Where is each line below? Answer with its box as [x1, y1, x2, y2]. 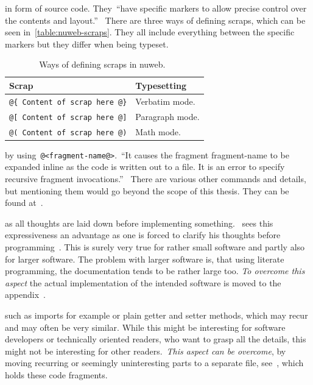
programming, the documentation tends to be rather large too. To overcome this [5, 264, 305, 277]
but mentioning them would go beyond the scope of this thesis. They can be [5, 184, 289, 197]
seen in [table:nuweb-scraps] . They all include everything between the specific [5, 26, 295, 38]
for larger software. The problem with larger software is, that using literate [5, 252, 284, 265]
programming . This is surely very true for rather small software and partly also [5, 241, 305, 253]
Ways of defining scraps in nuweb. [39, 58, 166, 71]
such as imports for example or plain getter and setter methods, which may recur [5, 308, 308, 321]
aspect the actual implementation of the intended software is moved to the [5, 276, 281, 289]
